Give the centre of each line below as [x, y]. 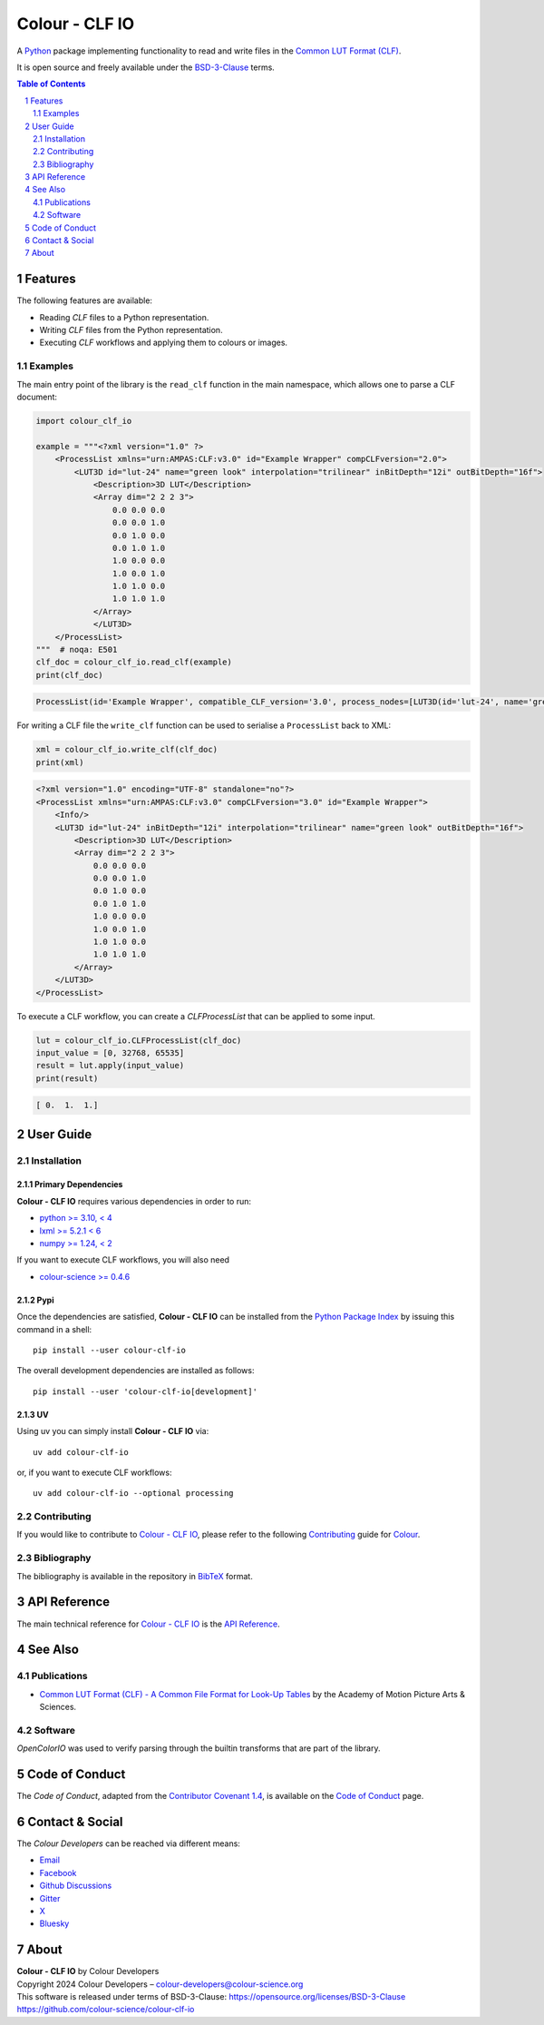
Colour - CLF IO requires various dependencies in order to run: [134, 1201]
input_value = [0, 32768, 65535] [110, 1052]
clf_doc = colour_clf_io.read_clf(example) [134, 662]
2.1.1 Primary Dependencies [70, 1185]
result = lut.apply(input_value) [110, 1066]
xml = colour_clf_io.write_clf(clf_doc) [126, 750]
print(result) [67, 1078]
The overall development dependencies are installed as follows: [136, 1371]
